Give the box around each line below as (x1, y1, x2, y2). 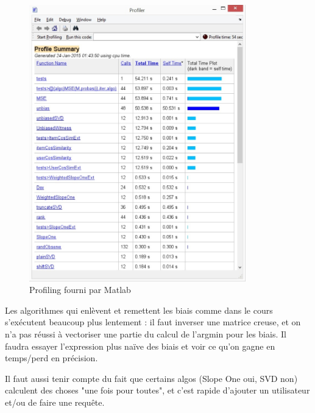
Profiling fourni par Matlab (29, 283, 131, 296)
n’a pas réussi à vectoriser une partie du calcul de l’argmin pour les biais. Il (5, 327, 286, 340)
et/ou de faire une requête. (5, 395, 105, 408)
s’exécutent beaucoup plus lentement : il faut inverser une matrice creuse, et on (5, 316, 301, 328)
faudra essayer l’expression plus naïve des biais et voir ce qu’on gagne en (5, 339, 275, 352)
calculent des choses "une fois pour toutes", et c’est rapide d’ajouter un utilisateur (5, 384, 310, 397)
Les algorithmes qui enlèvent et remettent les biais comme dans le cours (5, 303, 273, 316)
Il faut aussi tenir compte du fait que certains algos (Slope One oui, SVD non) (5, 372, 298, 384)
